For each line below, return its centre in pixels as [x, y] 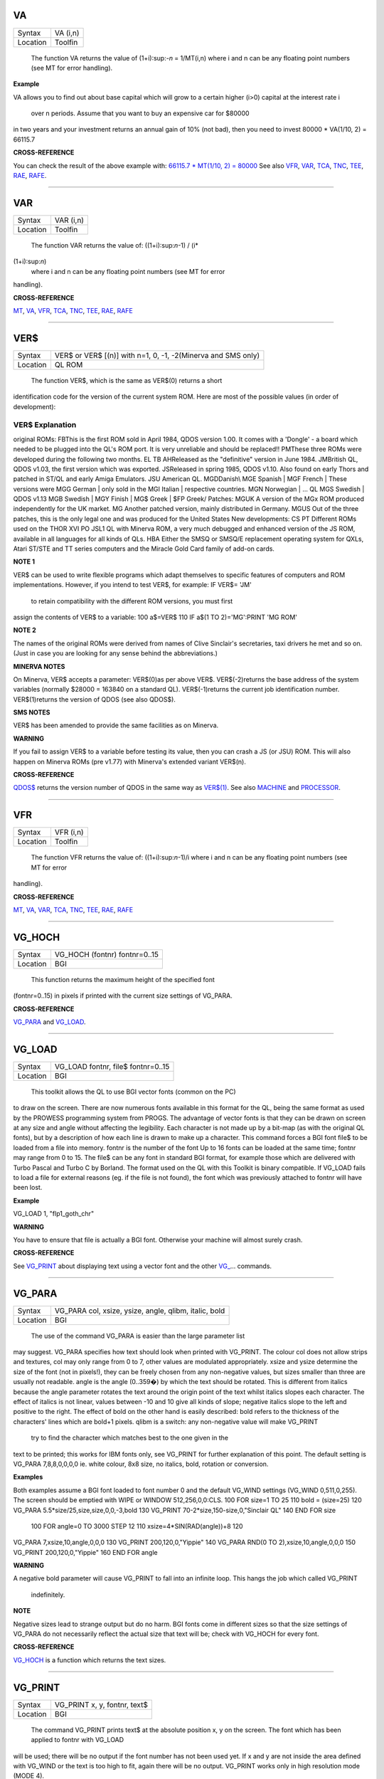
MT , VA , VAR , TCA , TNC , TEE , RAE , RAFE [73, 909]
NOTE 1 [24, 561]
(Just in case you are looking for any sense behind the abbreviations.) [116, 653]
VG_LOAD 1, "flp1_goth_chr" [54, 1214]
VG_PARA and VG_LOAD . [49, 1022]
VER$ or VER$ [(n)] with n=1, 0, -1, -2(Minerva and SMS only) [157, 355]
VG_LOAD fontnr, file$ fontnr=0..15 [112, 1066]
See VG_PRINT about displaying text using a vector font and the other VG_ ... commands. [143, 1266]
